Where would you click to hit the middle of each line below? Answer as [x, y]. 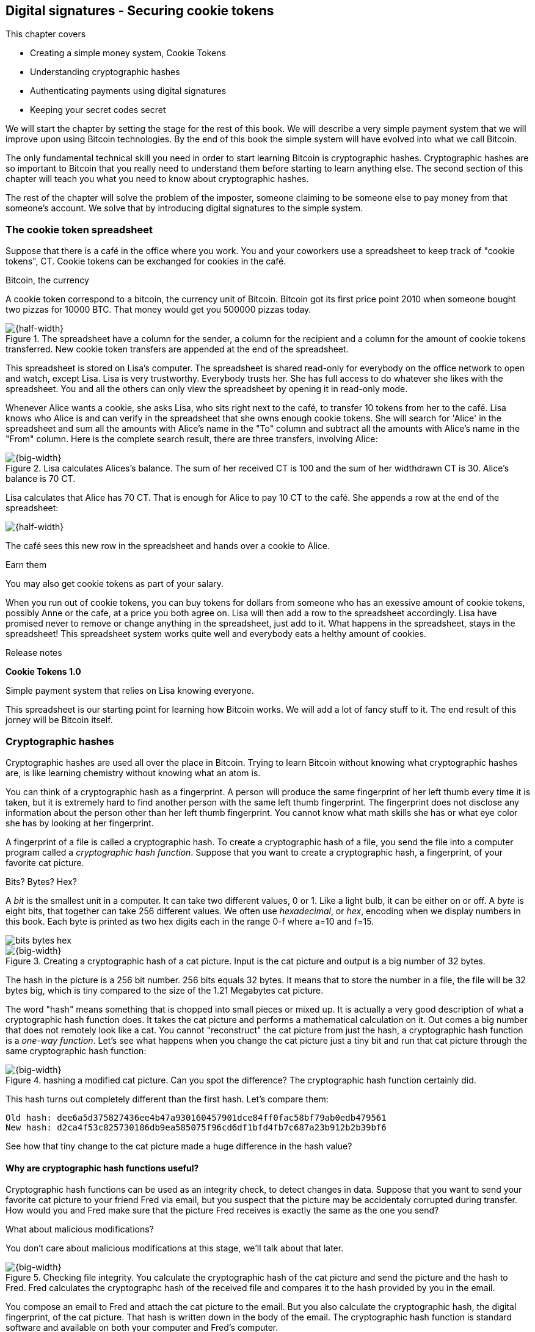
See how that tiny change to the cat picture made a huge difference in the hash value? [179, 1146]
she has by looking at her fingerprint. [80, 823]
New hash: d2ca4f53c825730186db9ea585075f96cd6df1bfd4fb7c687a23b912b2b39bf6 [196, 1127]
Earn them [26, 565]
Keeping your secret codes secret [98, 110]
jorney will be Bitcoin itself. [59, 720]
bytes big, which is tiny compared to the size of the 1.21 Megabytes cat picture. [165, 990]
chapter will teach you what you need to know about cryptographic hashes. [157, 179]
